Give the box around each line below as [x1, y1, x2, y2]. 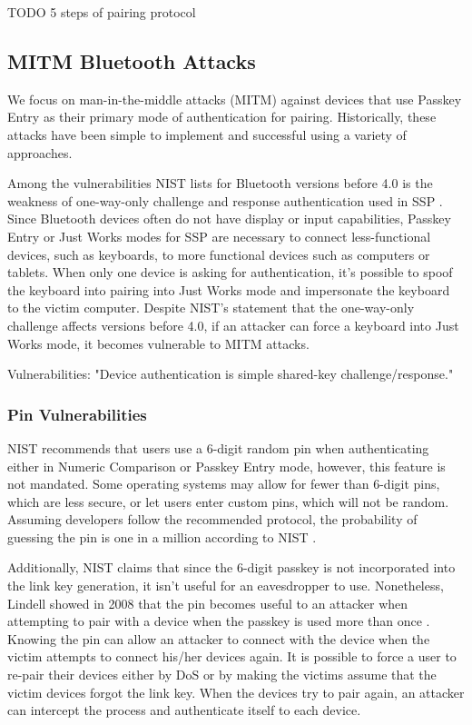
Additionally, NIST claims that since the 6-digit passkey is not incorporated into [7, 558, 456, 577]
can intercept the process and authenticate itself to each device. [7, 700, 361, 720]
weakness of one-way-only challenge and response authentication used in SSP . [7, 191, 443, 210]
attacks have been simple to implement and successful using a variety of [7, 124, 407, 144]
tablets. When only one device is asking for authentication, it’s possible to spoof [7, 263, 453, 282]
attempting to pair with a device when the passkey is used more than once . [7, 611, 430, 631]
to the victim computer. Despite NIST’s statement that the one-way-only [7, 298, 415, 317]
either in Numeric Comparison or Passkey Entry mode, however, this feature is [7, 456, 446, 475]
